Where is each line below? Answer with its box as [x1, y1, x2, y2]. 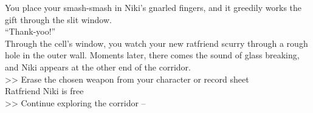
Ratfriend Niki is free [5, 84, 84, 97]
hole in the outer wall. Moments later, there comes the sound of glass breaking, [5, 49, 300, 61]
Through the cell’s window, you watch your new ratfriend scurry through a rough [5, 36, 308, 49]
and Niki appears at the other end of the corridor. [5, 60, 191, 73]
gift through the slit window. [5, 13, 112, 26]
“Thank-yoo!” [5, 25, 56, 38]
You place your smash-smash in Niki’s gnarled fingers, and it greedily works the [5, 1, 302, 13]
